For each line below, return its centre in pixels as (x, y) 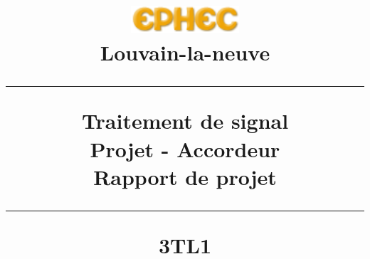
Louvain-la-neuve (185, 52)
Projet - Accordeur (185, 148)
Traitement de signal (185, 121)
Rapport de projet (185, 176)
